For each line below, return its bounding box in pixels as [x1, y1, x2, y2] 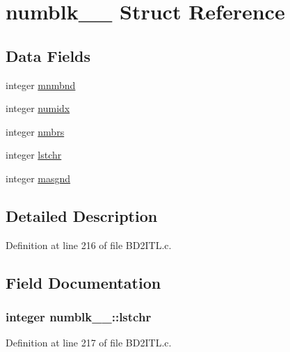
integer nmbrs [6, 124, 65, 138]
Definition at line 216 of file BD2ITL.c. [6, 237, 172, 252]
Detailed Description [6, 205, 158, 226]
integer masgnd [6, 170, 71, 185]
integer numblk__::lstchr [6, 308, 152, 326]
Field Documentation [6, 271, 161, 293]
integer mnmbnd [6, 77, 76, 92]
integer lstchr [6, 147, 62, 162]
